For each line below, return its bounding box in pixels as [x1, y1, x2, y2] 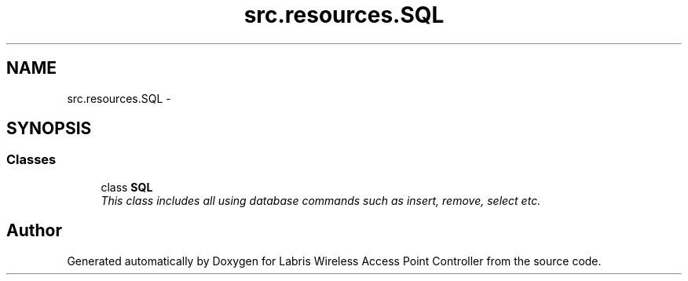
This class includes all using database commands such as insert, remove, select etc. [101, 193, 541, 207]
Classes [6, 151, 57, 168]
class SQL [101, 180, 153, 194]
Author [6, 221, 62, 241]
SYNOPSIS [6, 119, 92, 139]
